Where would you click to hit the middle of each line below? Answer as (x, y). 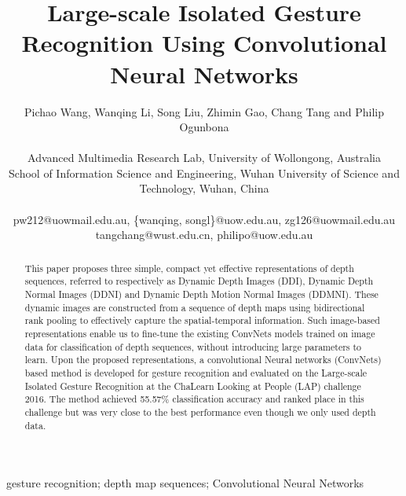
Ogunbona (204, 127)
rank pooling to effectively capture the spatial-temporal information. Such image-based (202, 320)
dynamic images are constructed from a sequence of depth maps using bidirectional (195, 307)
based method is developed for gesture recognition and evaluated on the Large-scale (196, 372)
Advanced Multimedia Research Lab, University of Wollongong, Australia (204, 158)
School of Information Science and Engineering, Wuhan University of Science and (204, 173)
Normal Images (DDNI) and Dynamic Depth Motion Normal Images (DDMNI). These (201, 294)
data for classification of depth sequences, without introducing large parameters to (193, 346)
